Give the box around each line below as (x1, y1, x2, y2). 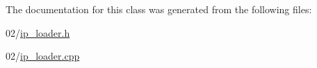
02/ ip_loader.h (6, 25, 70, 40)
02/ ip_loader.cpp (6, 49, 80, 63)
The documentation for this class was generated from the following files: (6, 2, 312, 16)
